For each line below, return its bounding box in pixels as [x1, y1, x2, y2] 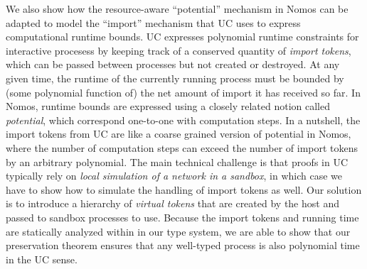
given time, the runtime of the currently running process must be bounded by [6, 70, 344, 85]
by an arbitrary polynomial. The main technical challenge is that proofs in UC [6, 154, 349, 169]
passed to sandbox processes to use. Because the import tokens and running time [6, 209, 359, 224]
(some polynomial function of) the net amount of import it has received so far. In [6, 84, 361, 99]
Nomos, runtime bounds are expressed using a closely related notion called [6, 99, 330, 114]
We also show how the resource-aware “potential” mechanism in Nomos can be [6, 1, 349, 16]
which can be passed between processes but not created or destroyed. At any [6, 57, 340, 72]
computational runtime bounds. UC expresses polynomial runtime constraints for [6, 29, 359, 44]
